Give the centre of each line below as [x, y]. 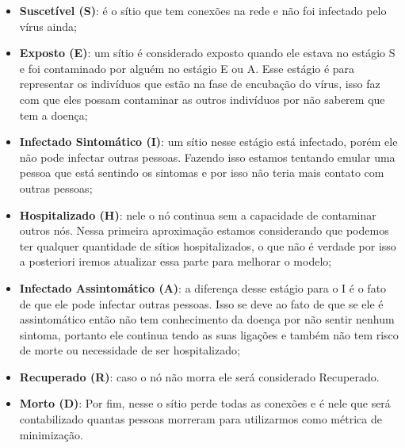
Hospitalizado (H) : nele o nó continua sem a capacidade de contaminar [198, 214]
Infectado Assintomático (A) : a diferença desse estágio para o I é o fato [203, 287]
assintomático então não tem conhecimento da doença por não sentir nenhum [207, 319]
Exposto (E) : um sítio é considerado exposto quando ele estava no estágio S [207, 53]
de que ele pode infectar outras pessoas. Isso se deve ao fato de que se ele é [201, 303]
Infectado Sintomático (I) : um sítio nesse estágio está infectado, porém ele [208, 142]
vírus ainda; [48, 26]
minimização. [51, 434]
